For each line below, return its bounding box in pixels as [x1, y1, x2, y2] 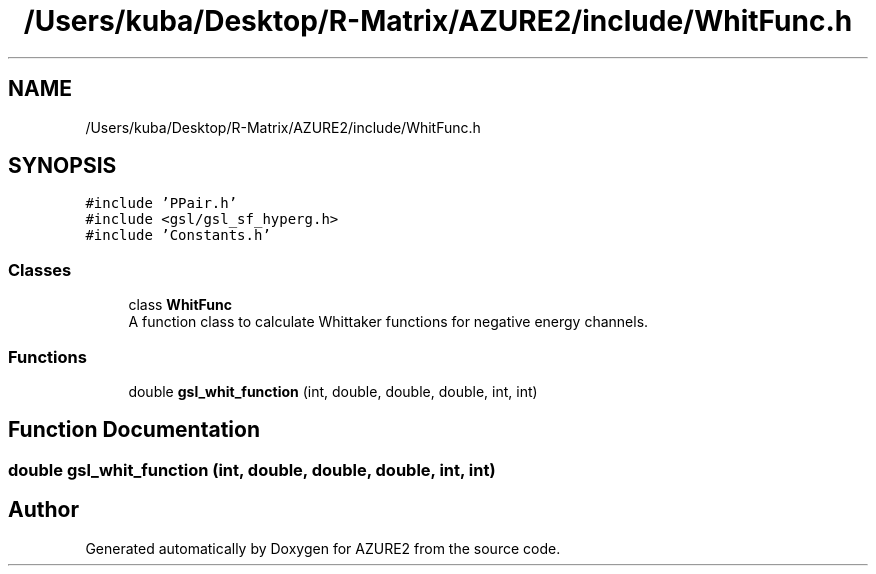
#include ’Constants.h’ [85, 227, 271, 244]
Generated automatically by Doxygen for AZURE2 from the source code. [85, 539, 561, 557]
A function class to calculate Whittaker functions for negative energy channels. [128, 313, 649, 331]
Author [8, 497, 79, 523]
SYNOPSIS [8, 153, 117, 179]
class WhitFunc [128, 296, 232, 314]
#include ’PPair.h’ [85, 195, 238, 212]
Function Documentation [8, 417, 260, 443]
